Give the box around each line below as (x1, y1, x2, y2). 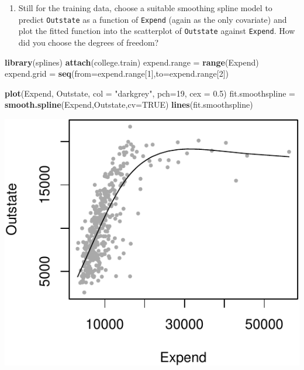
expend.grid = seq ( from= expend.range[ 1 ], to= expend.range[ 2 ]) (5, 67, 229, 80)
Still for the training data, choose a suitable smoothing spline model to (18, 2, 272, 13)
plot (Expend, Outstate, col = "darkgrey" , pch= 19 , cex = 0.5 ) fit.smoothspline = (5, 87, 295, 99)
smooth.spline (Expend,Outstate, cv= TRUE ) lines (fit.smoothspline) (5, 98, 253, 111)
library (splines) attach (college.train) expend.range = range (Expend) (5, 56, 259, 68)
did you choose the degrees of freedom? (18, 36, 159, 48)
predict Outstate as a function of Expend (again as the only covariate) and (18, 13, 287, 25)
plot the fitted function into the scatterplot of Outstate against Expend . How (18, 25, 295, 37)
